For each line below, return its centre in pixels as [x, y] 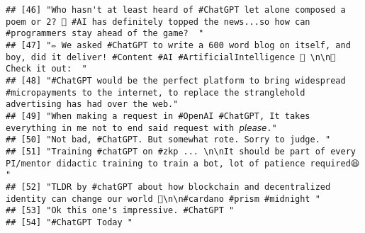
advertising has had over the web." [92, 104]
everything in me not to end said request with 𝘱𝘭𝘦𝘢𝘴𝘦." [141, 128]
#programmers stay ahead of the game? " [105, 34]
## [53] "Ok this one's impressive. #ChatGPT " [120, 211]
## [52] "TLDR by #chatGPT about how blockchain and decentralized [168, 187]
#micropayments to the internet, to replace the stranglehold [156, 92]
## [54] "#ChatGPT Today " [69, 222]
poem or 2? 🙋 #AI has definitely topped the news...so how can [158, 22]
